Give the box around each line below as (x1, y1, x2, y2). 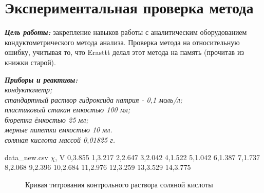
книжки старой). (5, 56, 56, 67)
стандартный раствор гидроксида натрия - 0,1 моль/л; (5, 94, 182, 105)
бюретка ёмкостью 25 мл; (5, 114, 88, 125)
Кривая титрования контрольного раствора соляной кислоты (25, 179, 213, 189)
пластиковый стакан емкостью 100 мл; (5, 104, 130, 115)
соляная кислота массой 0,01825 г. (5, 134, 115, 145)
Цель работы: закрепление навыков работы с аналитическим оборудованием (5, 27, 247, 37)
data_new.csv (5, 151, 48, 162)
